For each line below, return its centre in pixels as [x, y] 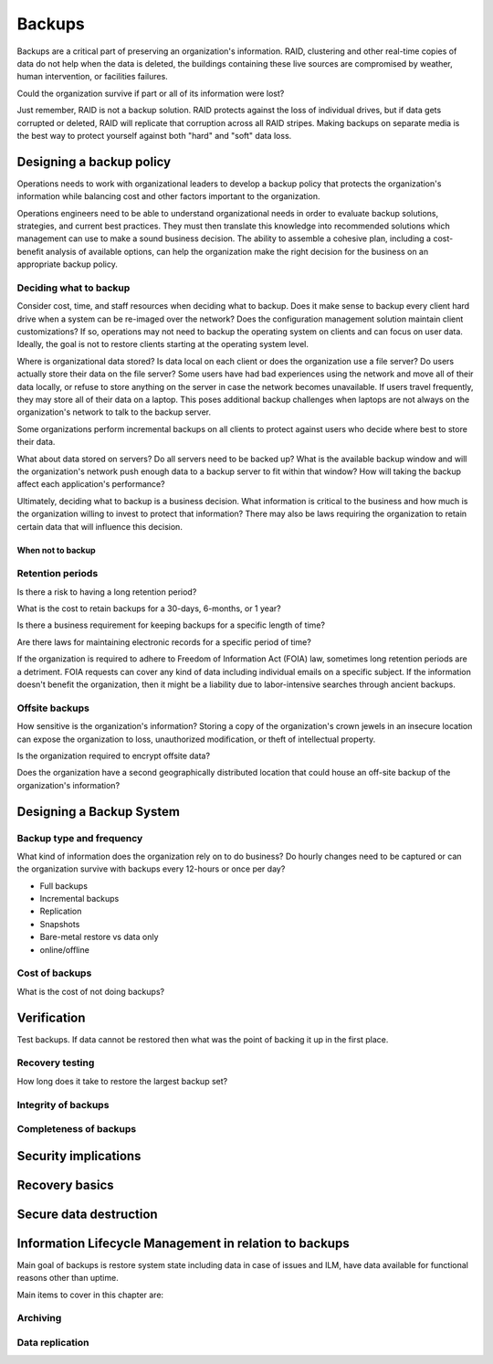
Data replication [53, 1342]
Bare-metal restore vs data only [99, 937]
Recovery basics [65, 1184]
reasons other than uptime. [68, 1278]
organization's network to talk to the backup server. [114, 412]
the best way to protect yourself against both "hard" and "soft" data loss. [154, 135]
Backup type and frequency [80, 838]
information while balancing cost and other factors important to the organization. [168, 196]
